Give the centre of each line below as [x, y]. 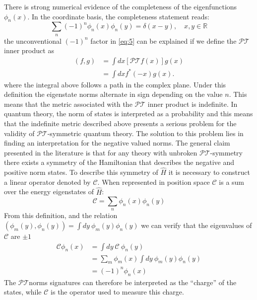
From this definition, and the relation [61, 215]
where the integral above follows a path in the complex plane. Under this [115, 84]
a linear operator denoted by [47, 182]
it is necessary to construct [209, 172]
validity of [19, 133]
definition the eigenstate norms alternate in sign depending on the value [113, 94]
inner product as [29, 50]
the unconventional [33, 40]
